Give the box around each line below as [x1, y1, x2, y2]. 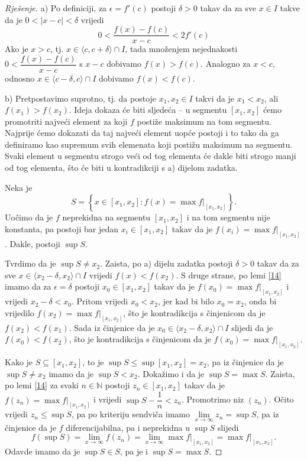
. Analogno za [201, 57, 251, 70]
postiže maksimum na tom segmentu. [137, 115, 272, 127]
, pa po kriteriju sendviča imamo [71, 408, 190, 420]
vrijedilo [5, 306, 34, 319]
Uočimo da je [5, 211, 53, 223]
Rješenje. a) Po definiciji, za [5, 2, 107, 14]
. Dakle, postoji [5, 237, 61, 249]
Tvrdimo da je [5, 257, 56, 270]
